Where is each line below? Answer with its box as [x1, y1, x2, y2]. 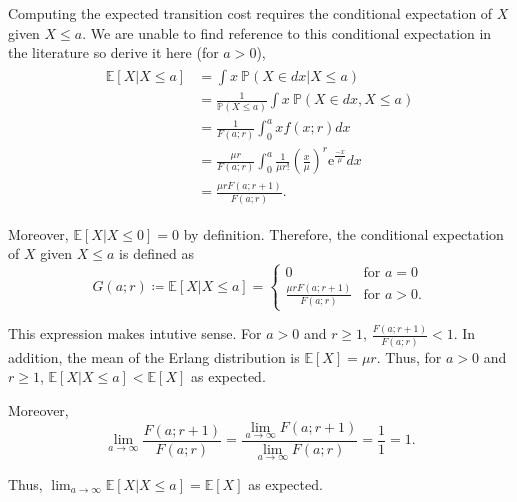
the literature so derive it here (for [8, 42, 219, 63]
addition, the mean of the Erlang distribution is [8, 346, 300, 367]
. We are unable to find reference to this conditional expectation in [82, 22, 492, 43]
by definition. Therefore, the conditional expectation [183, 223, 504, 244]
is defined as [119, 243, 194, 264]
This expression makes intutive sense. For [8, 323, 262, 344]
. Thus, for [376, 346, 442, 367]
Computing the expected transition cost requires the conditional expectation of [8, 3, 493, 23]
